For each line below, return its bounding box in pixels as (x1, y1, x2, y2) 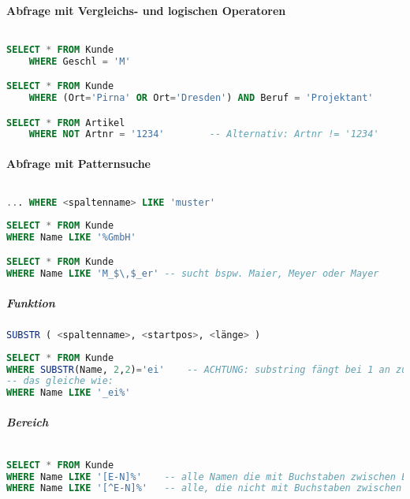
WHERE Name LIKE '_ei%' (6, 387, 131, 399)
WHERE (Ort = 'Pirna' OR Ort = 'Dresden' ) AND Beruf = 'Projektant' (28, 92, 374, 104)
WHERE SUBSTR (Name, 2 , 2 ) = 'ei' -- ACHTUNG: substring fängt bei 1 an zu (6, 363, 408, 375)
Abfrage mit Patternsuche (6, 155, 151, 171)
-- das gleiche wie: (6, 375, 114, 387)
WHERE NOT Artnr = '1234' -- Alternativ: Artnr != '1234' (28, 128, 379, 140)
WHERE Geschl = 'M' (28, 55, 131, 67)
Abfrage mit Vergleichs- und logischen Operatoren (6, 2, 286, 18)
